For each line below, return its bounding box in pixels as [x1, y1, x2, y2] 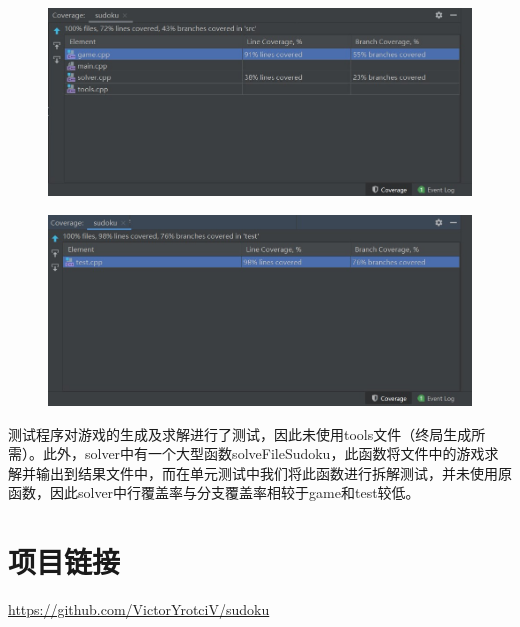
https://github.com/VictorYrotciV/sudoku [8, 599, 270, 620]
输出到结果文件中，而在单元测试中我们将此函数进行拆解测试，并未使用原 [35, 462, 512, 483]
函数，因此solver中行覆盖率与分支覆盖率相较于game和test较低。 [8, 482, 420, 503]
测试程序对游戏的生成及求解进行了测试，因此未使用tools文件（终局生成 [8, 423, 472, 444]
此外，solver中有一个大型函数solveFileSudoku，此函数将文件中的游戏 [42, 443, 485, 464]
